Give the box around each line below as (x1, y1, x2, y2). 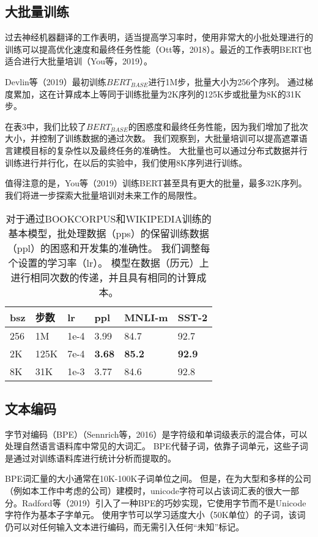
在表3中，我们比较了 (5, 120, 86, 132)
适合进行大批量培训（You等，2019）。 (5, 55, 153, 67)
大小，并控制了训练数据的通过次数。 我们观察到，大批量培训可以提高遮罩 (5, 132, 299, 145)
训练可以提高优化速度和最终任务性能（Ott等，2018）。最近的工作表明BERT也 (5, 42, 312, 55)
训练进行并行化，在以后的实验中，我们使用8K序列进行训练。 (5, 156, 247, 169)
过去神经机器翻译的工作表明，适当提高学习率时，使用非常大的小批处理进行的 (5, 31, 313, 44)
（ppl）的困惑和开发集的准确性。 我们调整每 (7, 241, 210, 256)
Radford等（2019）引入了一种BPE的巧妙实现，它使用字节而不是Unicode (21, 496, 306, 509)
